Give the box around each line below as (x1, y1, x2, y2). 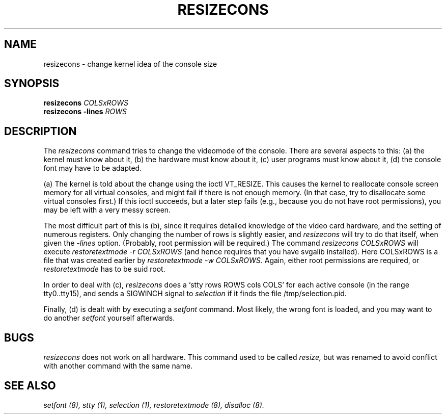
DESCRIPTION (4, 124, 77, 138)
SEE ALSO (4, 379, 56, 392)
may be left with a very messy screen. (43, 205, 171, 215)
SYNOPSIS (4, 77, 60, 90)
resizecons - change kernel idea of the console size (43, 59, 217, 68)
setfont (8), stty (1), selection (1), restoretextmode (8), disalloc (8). (43, 400, 264, 409)
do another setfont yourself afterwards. (43, 313, 175, 323)
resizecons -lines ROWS (43, 107, 127, 116)
